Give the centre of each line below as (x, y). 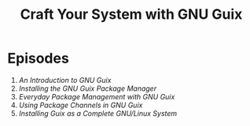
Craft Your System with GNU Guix (131, 14)
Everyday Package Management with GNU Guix (97, 96)
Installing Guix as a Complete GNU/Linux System (98, 113)
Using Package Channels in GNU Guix (81, 105)
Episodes (39, 58)
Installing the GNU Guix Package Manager (88, 88)
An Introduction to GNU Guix (65, 80)
